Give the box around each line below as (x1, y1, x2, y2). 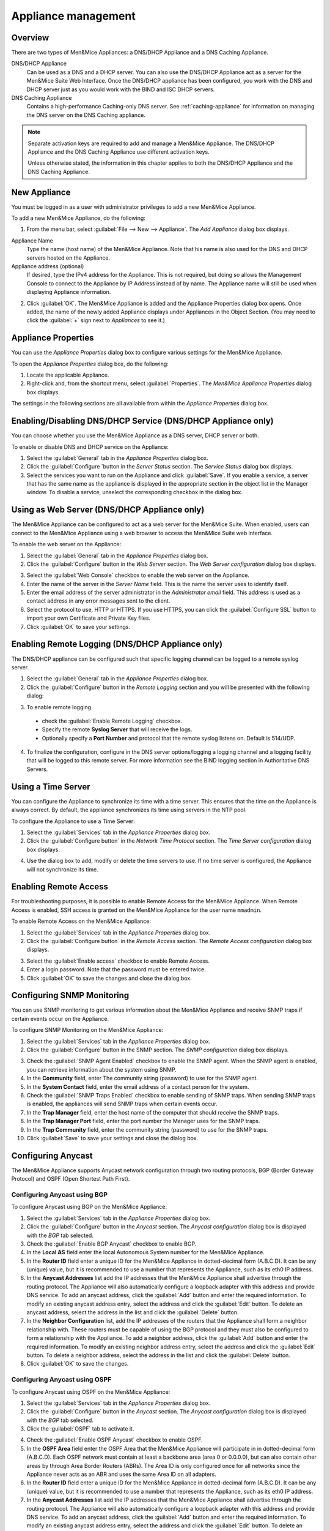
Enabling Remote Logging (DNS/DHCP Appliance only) (11, 639, 223, 649)
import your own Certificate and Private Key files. (26, 614, 151, 622)
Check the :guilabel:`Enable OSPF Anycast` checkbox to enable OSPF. (26, 1436, 203, 1443)
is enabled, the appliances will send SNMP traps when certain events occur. (26, 1100, 218, 1108)
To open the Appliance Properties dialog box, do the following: (11, 360, 169, 367)
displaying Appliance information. (26, 288, 111, 296)
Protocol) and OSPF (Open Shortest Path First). (11, 1175, 130, 1183)
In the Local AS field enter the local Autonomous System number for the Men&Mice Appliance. (26, 1249, 265, 1256)
